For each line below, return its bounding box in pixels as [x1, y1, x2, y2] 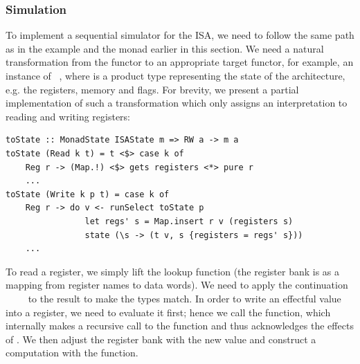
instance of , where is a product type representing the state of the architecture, [6, 69, 345, 82]
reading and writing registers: [6, 109, 130, 123]
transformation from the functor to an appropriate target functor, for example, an [6, 55, 354, 69]
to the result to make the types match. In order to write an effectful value [28, 291, 341, 305]
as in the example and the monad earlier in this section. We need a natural [6, 41, 324, 55]
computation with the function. [6, 345, 138, 360]
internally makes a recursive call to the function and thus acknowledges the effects [6, 318, 354, 333]
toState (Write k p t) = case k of [6, 189, 170, 199]
